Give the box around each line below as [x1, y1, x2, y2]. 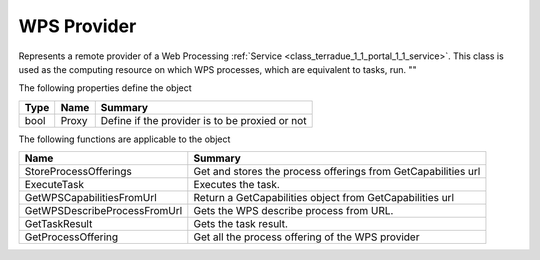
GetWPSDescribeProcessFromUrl [24, 204, 183, 218]
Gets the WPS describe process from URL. [193, 204, 394, 218]
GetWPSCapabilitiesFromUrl [24, 191, 157, 205]
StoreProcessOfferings [24, 165, 132, 179]
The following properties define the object [18, 82, 192, 94]
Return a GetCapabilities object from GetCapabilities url [193, 191, 455, 205]
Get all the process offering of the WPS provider [193, 230, 420, 244]
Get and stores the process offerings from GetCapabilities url [193, 165, 481, 179]
